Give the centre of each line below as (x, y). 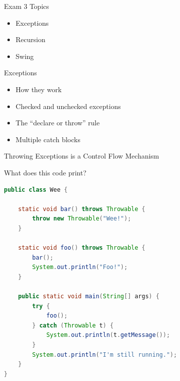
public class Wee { (36, 190)
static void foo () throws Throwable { (82, 248)
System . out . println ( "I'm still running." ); (105, 354)
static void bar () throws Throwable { (82, 209)
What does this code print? (45, 172)
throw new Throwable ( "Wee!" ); (82, 219)
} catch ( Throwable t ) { (73, 325)
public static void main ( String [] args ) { (89, 297)
